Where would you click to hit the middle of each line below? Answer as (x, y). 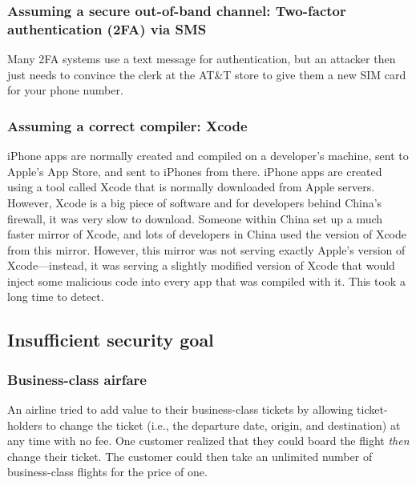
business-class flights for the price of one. (107, 472)
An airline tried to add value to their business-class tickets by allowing (180, 409)
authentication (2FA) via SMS (107, 28)
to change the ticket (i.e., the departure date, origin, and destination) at (223, 425)
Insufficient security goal (111, 340)
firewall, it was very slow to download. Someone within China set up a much (195, 218)
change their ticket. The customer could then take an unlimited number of (190, 456)
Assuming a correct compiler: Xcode (127, 125)
